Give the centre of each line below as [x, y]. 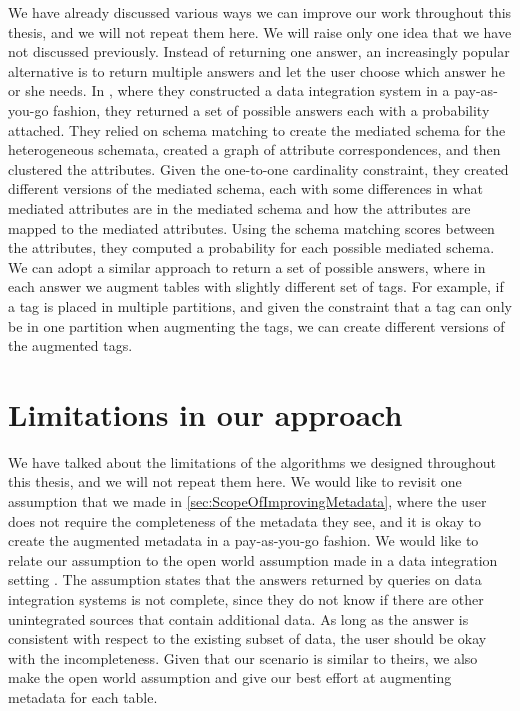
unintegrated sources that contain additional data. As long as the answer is [238, 618]
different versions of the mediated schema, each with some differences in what [245, 188]
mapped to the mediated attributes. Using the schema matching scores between [251, 227]
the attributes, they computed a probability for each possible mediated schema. [251, 247]
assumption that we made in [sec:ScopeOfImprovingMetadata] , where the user [247, 501]
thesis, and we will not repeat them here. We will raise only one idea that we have [260, 31]
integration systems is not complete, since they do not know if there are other [246, 598]
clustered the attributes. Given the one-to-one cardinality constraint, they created [258, 168]
